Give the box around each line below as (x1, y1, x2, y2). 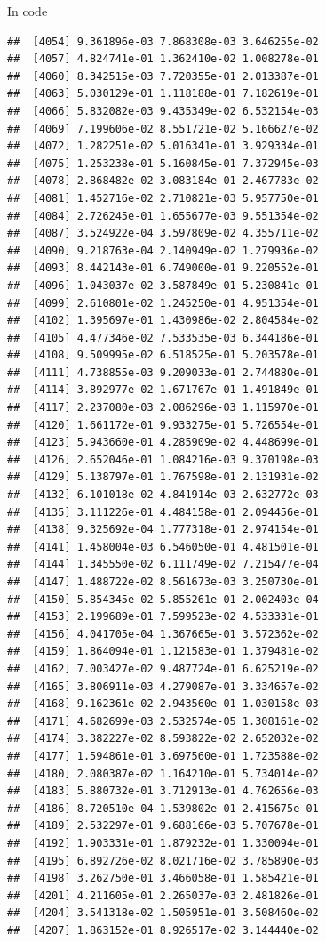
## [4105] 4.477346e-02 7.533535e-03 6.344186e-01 (7, 331, 319, 344)
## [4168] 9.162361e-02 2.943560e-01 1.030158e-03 (7, 697, 319, 711)
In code (7, 2, 48, 20)
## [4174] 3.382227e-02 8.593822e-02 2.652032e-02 (7, 732, 319, 745)
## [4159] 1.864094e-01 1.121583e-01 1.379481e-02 (7, 645, 319, 658)
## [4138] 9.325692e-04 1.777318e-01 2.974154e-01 (7, 523, 319, 536)
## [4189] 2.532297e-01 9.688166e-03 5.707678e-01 (7, 819, 319, 833)
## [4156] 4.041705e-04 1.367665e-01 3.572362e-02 (7, 627, 319, 640)
